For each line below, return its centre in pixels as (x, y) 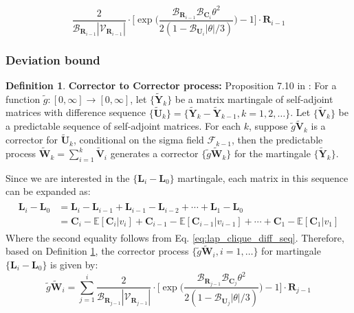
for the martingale (273, 153)
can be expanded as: (48, 191)
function (23, 98)
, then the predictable (277, 140)
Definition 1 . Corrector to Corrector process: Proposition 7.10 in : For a (171, 85)
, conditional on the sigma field (139, 140)
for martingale (291, 251)
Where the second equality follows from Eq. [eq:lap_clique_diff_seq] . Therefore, (175, 237)
